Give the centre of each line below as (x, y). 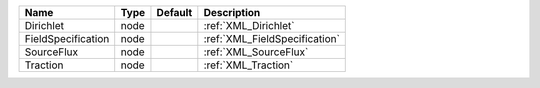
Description (232, 12)
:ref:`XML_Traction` (248, 65)
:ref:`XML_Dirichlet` (249, 25)
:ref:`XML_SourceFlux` (256, 52)
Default (174, 12)
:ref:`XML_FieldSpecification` (271, 38)
